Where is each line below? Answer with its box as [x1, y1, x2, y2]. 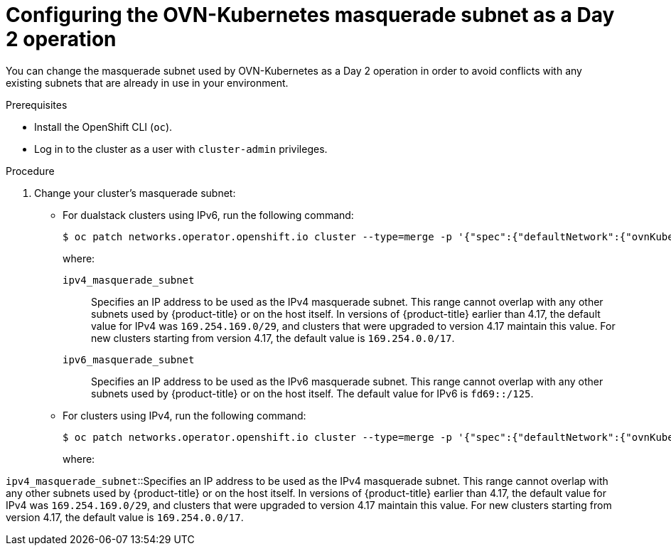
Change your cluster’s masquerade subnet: [34, 186, 236, 199]
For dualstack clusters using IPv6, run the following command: [63, 208, 354, 221]
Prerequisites [6, 98, 68, 111]
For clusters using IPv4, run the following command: [63, 409, 306, 422]
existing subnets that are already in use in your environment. [6, 76, 289, 89]
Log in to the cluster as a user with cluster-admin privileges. [34, 142, 328, 155]
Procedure [6, 164, 55, 177]
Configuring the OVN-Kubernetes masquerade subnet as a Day [6, 3, 615, 27]
